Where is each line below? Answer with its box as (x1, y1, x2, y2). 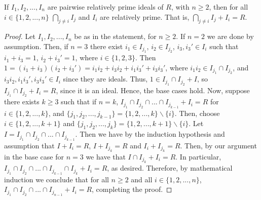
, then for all (209, 2, 248, 12)
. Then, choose (174, 107, 220, 118)
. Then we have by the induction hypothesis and (75, 129, 225, 139)
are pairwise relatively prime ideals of (47, 2, 164, 12)
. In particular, (175, 151, 221, 162)
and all (131, 174, 153, 184)
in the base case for (4, 151, 64, 162)
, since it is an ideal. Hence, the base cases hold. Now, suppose (56, 85, 250, 95)
